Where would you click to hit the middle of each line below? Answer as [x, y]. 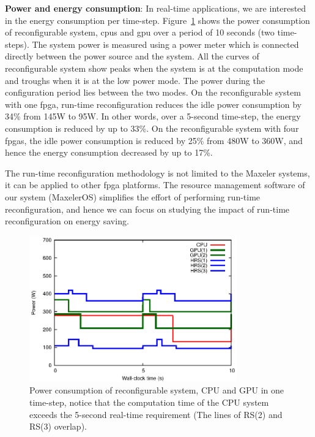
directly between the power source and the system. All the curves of [132, 56]
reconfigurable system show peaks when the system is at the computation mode [154, 68]
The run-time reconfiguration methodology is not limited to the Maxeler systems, [157, 173]
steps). [17, 44]
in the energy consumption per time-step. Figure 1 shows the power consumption [157, 20]
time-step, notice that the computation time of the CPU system [149, 402]
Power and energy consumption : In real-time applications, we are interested [156, 8]
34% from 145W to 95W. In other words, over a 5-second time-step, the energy [153, 116]
